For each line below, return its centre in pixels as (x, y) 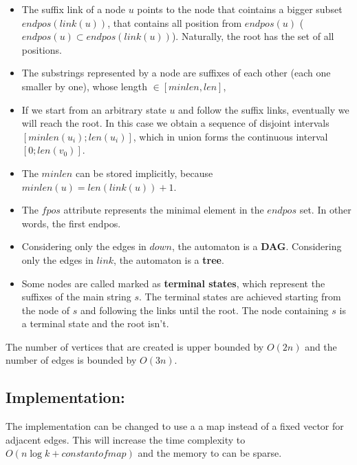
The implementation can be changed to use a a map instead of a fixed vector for (175, 426)
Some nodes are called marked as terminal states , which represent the (173, 283)
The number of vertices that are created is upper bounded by (135, 346)
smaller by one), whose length (84, 86)
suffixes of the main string (76, 297)
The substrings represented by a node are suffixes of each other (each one (176, 73)
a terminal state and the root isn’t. (95, 323)
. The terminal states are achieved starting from (240, 297)
